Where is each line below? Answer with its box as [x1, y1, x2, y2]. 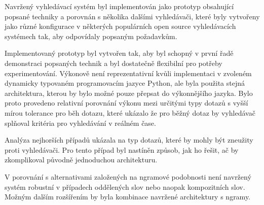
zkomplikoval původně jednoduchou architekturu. [5, 154, 158, 165]
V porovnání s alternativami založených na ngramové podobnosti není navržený [5, 171, 251, 182]
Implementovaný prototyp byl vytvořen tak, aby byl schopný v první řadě [5, 48, 234, 58]
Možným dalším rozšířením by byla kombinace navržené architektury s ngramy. [5, 191, 251, 202]
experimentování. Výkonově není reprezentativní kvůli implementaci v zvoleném [5, 67, 252, 78]
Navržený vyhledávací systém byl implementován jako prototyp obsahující [5, 1, 234, 11]
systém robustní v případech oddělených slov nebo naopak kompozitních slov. [5, 181, 245, 192]
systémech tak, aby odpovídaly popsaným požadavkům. [5, 30, 177, 41]
